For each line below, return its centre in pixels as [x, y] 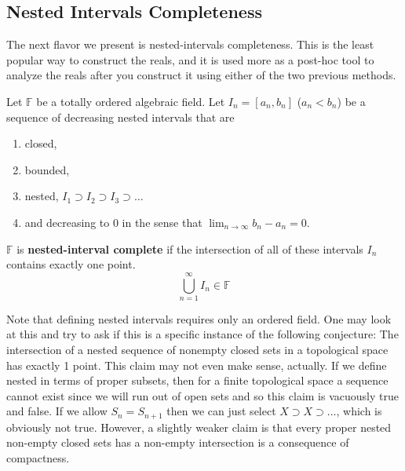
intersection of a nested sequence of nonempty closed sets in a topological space [197, 350]
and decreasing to [67, 222]
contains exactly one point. [71, 264]
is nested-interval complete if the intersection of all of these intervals [190, 248]
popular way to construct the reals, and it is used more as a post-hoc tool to [190, 59]
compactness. [38, 458]
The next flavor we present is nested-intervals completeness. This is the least [190, 44]
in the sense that [162, 222]
